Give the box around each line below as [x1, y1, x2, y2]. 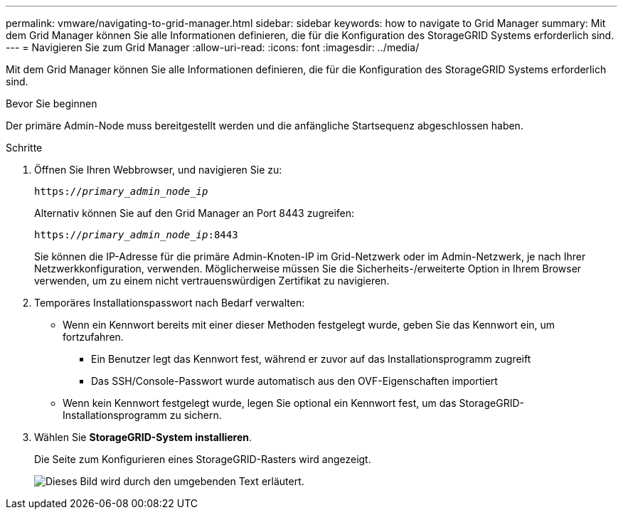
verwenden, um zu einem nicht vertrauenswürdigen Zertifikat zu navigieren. [34, 275, 390, 287]
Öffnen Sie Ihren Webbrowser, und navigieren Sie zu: [34, 164, 282, 176]
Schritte [6, 142, 43, 154]
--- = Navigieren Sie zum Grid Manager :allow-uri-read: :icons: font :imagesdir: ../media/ [6, 41, 420, 53]
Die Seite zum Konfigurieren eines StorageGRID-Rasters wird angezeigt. [34, 453, 371, 465]
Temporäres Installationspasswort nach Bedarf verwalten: [34, 297, 305, 309]
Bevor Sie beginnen [6, 97, 97, 110]
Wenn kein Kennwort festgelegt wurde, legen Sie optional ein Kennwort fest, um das [63, 397, 457, 409]
